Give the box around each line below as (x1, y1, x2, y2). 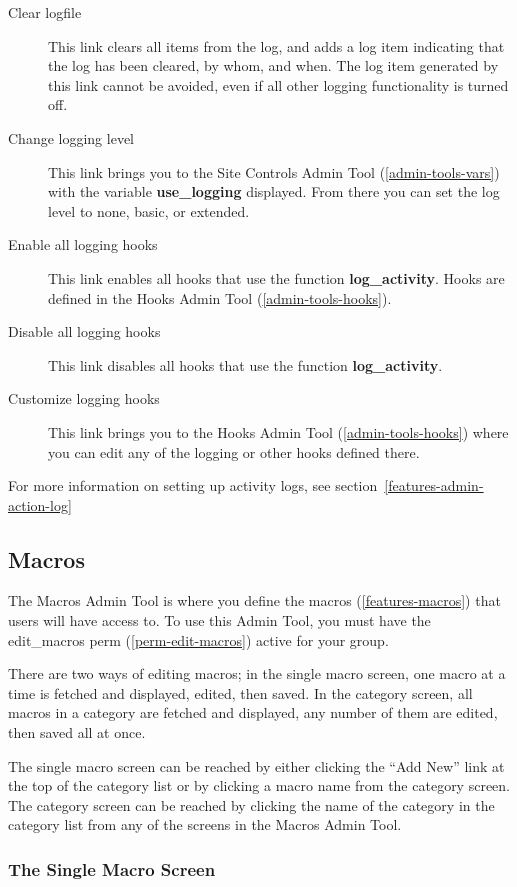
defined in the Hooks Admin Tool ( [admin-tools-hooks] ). (48, 287, 392, 308)
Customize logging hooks (8, 388, 160, 409)
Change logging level (8, 127, 134, 148)
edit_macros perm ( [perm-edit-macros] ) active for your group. (8, 629, 389, 650)
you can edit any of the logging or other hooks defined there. (48, 441, 420, 462)
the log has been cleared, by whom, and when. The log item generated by (48, 55, 499, 76)
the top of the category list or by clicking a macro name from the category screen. (8, 775, 510, 796)
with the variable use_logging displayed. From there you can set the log (48, 181, 500, 202)
